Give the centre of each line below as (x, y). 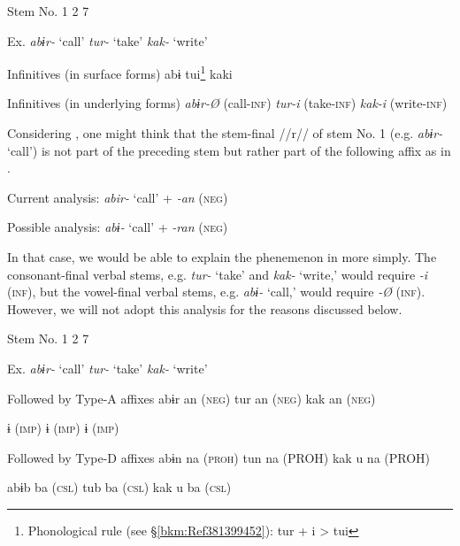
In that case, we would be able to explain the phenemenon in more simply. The (222, 257)
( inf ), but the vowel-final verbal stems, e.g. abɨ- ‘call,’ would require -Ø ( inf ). (216, 292)
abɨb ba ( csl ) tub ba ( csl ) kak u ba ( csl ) (119, 487)
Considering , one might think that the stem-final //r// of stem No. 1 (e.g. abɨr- (225, 133)
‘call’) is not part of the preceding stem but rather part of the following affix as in (229, 150)
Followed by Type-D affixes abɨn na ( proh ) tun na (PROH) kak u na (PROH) (219, 457)
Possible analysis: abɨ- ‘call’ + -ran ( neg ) (118, 227)
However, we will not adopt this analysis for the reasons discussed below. (205, 308)
